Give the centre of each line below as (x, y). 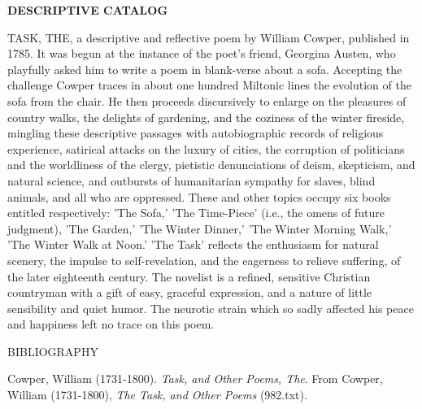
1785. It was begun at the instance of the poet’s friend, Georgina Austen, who (202, 53)
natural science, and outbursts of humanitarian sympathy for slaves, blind (191, 180)
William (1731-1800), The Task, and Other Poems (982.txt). (157, 395)
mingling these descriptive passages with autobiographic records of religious (196, 133)
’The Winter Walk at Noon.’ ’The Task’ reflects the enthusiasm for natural (193, 244)
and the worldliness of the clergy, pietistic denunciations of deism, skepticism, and (211, 165)
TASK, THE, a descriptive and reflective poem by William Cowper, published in (209, 37)
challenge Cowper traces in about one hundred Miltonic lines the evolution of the (209, 85)
